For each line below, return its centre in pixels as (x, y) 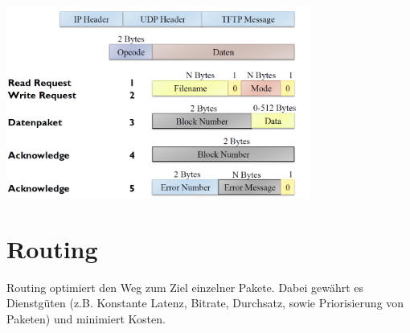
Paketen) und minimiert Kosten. (86, 318)
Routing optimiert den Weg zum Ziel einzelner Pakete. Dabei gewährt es (185, 287)
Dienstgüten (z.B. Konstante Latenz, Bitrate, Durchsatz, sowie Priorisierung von (205, 303)
